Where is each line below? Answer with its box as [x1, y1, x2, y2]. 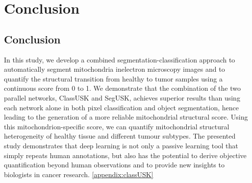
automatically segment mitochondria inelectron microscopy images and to [4, 64, 225, 74]
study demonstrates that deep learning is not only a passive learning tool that [4, 140, 238, 150]
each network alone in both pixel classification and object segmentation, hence [4, 102, 239, 112]
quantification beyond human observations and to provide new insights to [4, 160, 225, 170]
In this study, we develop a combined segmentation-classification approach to [4, 54, 235, 64]
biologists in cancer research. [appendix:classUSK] [4, 169, 153, 179]
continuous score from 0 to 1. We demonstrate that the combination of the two [4, 83, 241, 93]
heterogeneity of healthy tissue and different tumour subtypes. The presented [4, 131, 236, 141]
